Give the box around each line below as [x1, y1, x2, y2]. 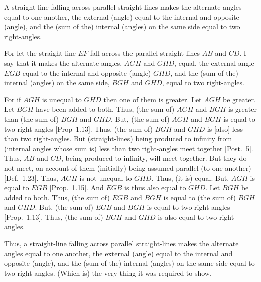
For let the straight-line [4, 48, 76, 58]
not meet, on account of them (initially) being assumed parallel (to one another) [4, 162, 251, 173]
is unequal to [42, 94, 82, 104]
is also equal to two [158, 211, 217, 222]
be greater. [223, 94, 256, 104]
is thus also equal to [124, 182, 186, 193]
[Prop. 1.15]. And [49, 182, 104, 193]
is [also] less [207, 123, 243, 134]
